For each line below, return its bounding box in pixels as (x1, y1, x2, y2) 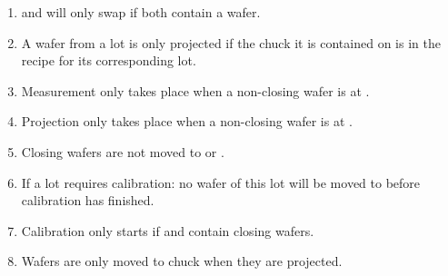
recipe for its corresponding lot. (21, 51, 196, 70)
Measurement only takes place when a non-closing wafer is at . (21, 81, 370, 100)
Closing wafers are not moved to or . (21, 142, 224, 161)
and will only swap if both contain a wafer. (21, 3, 261, 21)
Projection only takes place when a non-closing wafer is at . (21, 112, 353, 131)
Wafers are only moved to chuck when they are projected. (21, 251, 343, 271)
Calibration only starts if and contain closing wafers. (21, 221, 314, 240)
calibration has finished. (21, 191, 154, 210)
